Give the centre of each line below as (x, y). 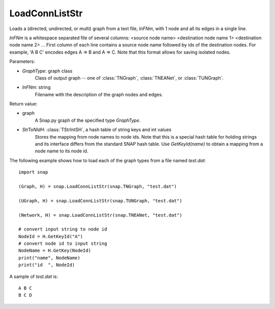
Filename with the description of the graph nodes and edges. (99, 94)
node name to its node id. (62, 151)
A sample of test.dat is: (34, 276)
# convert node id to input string (63, 244)
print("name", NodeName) (49, 258)
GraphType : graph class (47, 71)
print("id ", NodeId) (47, 265)
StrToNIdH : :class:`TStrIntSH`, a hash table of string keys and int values (97, 130)
